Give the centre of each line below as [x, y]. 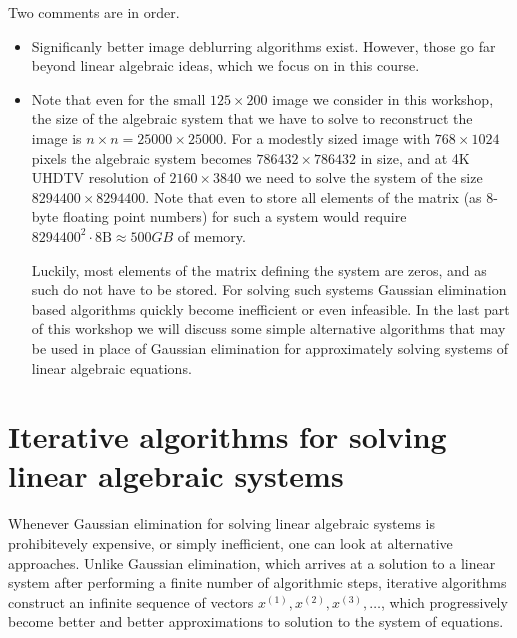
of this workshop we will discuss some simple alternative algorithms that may [268, 328]
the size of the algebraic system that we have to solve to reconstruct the [252, 118]
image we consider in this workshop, [383, 98]
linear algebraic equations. [111, 367]
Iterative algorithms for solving [227, 436]
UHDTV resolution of [98, 177]
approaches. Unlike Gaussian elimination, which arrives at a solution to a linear [252, 562]
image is [56, 137]
